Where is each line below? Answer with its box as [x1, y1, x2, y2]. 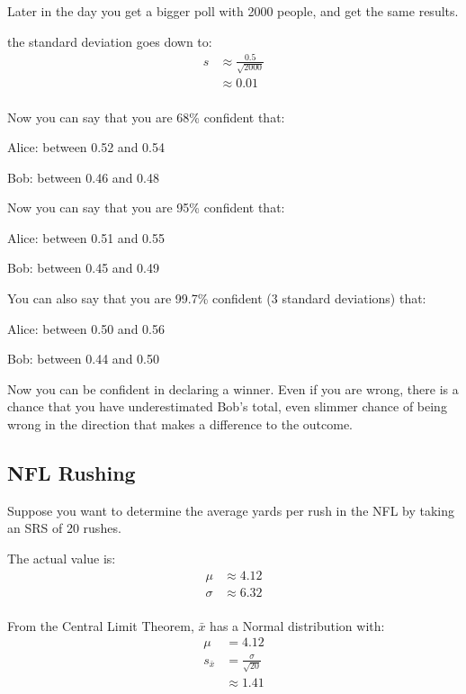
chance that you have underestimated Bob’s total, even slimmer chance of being [7, 397, 447, 416]
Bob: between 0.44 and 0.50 [7, 349, 159, 368]
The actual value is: [7, 549, 116, 568]
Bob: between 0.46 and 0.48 [7, 167, 159, 186]
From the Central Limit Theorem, [7, 616, 194, 635]
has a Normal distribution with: [210, 616, 385, 635]
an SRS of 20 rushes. [7, 518, 121, 537]
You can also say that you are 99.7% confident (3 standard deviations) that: [7, 289, 426, 308]
